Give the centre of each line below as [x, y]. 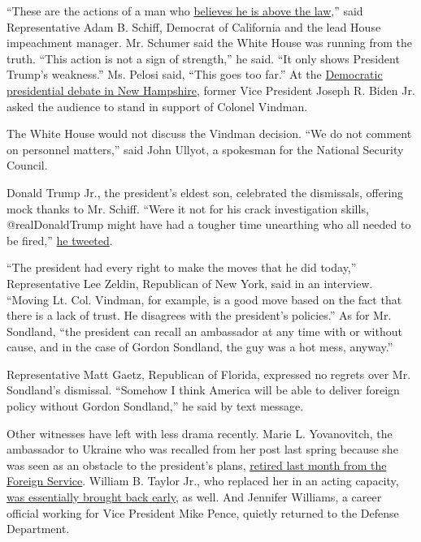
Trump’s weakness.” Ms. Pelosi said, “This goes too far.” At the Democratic [195, 74]
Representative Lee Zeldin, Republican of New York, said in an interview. [190, 283]
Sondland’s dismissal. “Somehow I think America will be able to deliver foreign [203, 390]
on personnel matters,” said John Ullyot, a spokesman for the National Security [205, 149]
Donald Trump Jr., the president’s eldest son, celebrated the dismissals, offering [205, 192]
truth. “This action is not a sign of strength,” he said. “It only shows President [203, 58]
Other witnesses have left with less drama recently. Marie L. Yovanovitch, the [200, 433]
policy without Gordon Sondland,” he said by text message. [155, 406]
